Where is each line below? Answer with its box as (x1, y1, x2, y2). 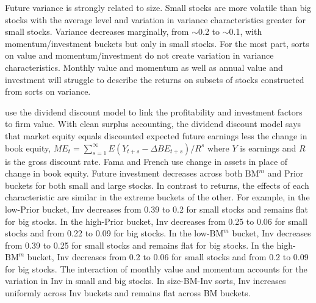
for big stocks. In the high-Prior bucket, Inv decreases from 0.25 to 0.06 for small (5, 214, 307, 227)
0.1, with (229, 25, 262, 38)
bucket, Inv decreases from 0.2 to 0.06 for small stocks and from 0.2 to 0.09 (27, 250, 309, 263)
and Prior (267, 167, 304, 180)
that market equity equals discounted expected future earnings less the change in (5, 129, 307, 142)
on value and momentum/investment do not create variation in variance (5, 49, 274, 62)
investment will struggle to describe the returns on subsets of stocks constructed (5, 73, 304, 86)
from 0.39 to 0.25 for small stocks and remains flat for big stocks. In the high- (5, 238, 296, 251)
